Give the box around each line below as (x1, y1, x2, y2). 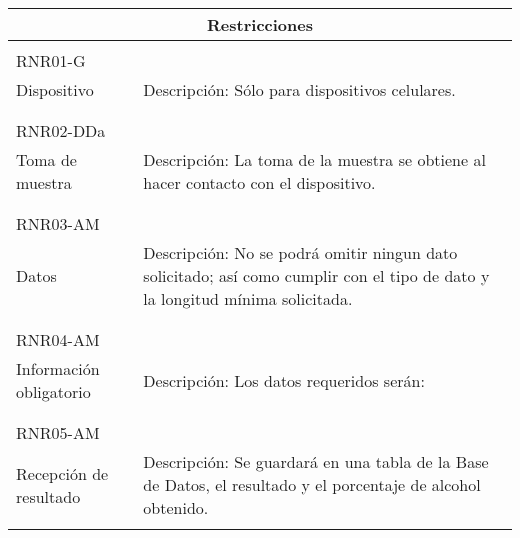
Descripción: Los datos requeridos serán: (143, 368, 425, 392)
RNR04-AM (16, 328, 100, 351)
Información (16, 357, 100, 380)
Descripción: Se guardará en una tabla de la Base (143, 450, 489, 473)
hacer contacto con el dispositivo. (143, 171, 376, 194)
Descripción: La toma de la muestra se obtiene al (143, 148, 486, 171)
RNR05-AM (16, 421, 100, 444)
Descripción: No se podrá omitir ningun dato (143, 241, 458, 264)
